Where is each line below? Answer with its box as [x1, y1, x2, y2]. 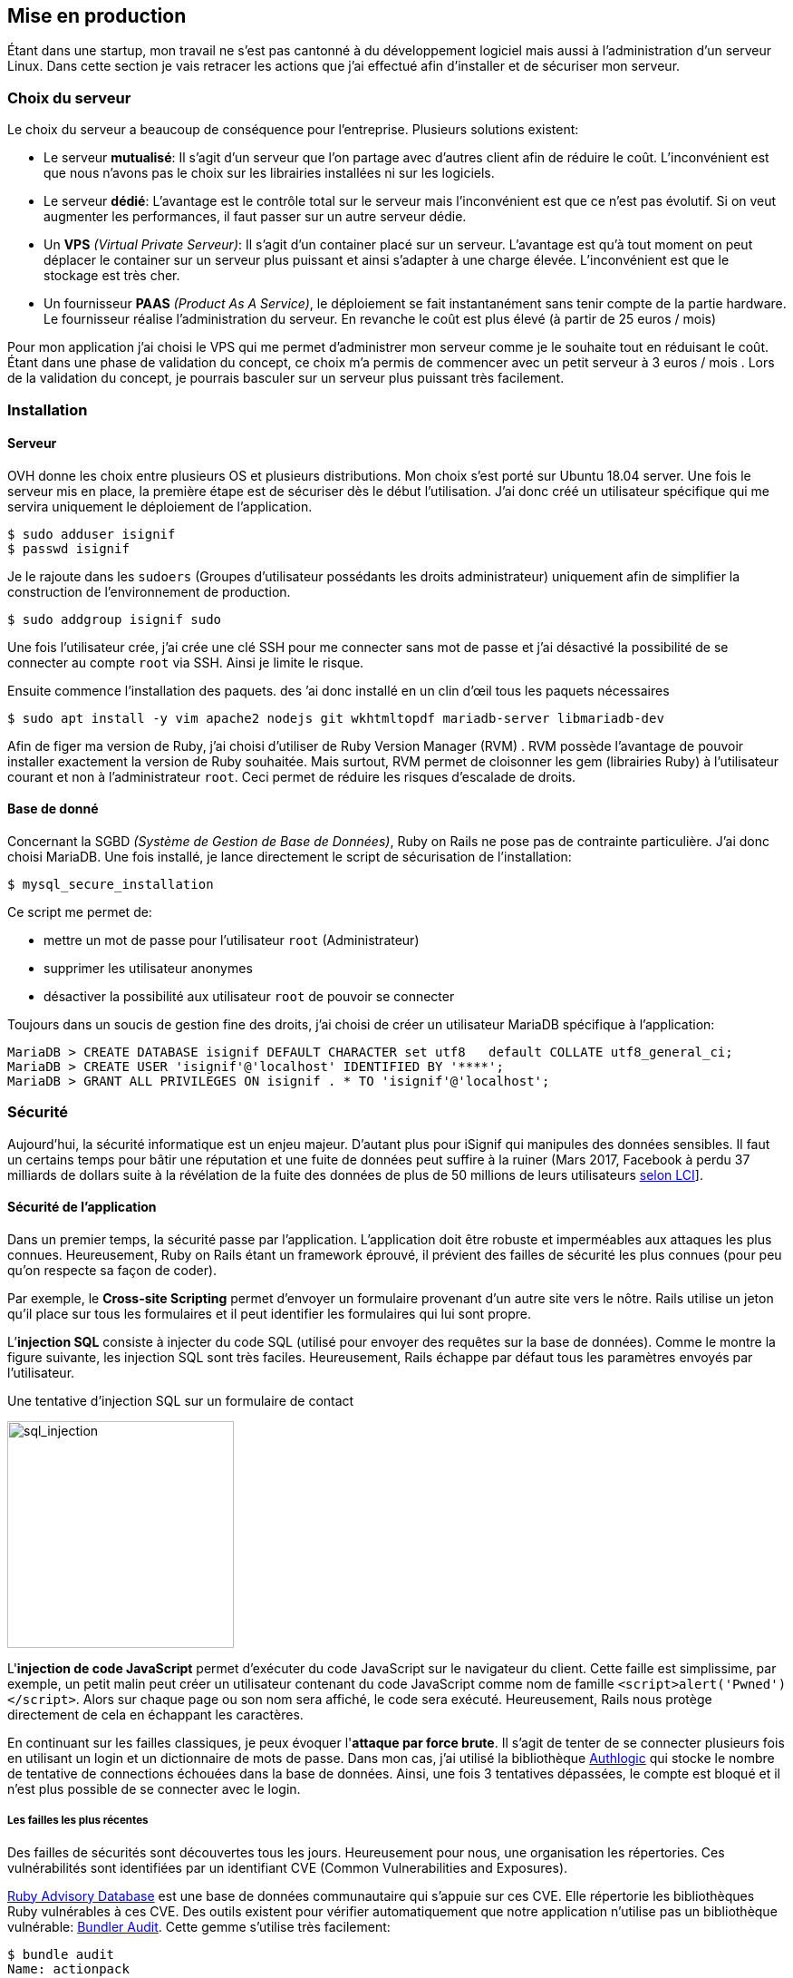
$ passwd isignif [7, 541, 130, 556]
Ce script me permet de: [7, 903, 152, 920]
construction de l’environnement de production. [7, 583, 291, 599]
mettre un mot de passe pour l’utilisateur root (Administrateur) [44, 931, 420, 948]
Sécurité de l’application [7, 1199, 157, 1215]
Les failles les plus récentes [7, 1814, 149, 1827]
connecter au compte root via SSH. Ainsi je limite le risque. [7, 654, 364, 670]
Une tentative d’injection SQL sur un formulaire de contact [7, 1392, 354, 1408]
